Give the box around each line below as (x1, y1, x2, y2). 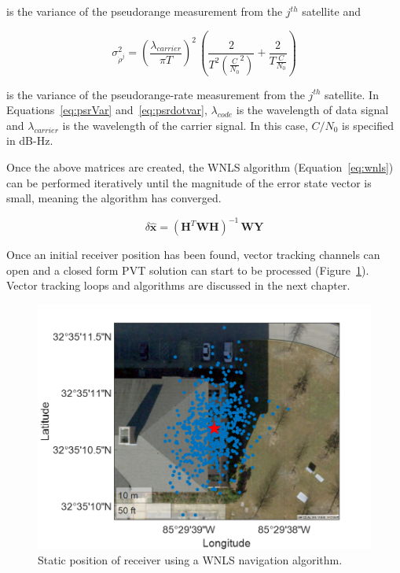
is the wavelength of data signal (236, 102, 389, 118)
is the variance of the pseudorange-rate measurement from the (6, 86, 305, 102)
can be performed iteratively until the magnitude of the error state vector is (6, 174, 372, 190)
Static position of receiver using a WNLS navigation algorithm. (38, 552, 343, 568)
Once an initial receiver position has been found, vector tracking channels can (6, 246, 380, 263)
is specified (342, 116, 394, 133)
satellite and (302, 3, 361, 19)
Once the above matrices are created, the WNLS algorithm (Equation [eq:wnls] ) (6, 158, 394, 175)
